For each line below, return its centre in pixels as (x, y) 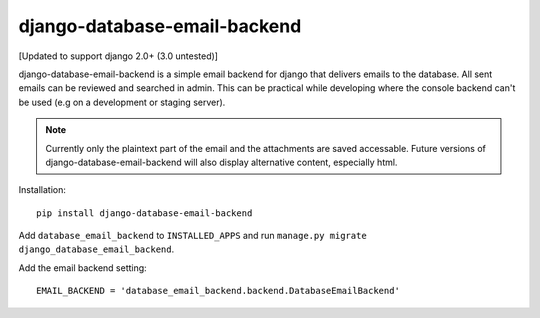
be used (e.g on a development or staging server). (122, 102)
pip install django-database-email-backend (144, 213)
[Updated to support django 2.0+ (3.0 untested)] (118, 56)
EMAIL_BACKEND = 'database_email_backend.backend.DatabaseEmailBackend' (218, 291)
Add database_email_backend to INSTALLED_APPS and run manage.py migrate (192, 236)
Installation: (42, 190)
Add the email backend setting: (82, 267)
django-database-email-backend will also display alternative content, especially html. (221, 162)
